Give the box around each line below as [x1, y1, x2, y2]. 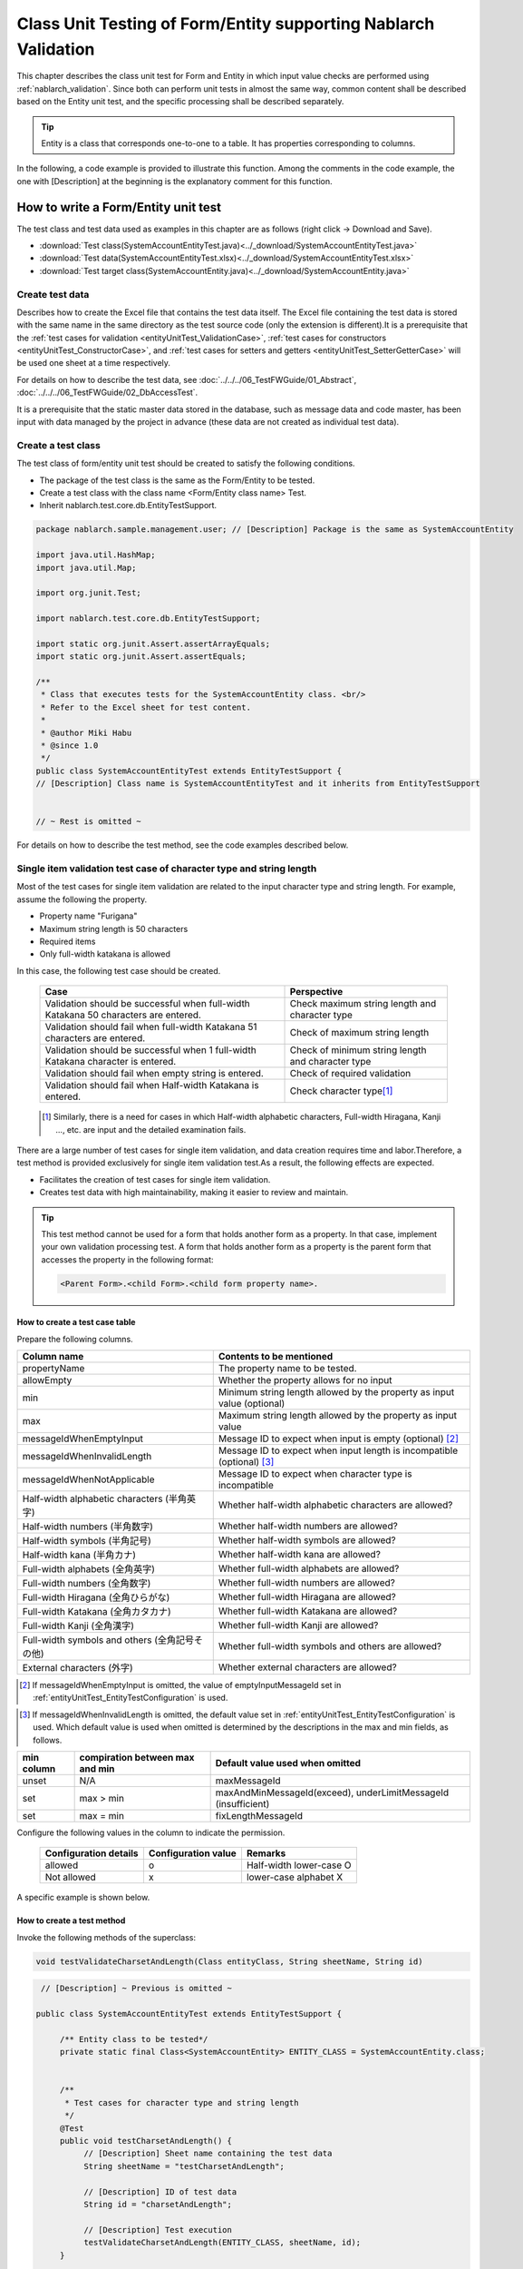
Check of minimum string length [289, 1044, 427, 1056]
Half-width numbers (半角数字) [22, 1520, 154, 1533]
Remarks [246, 1847, 286, 1860]
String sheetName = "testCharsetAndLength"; [82, 2161, 285, 2171]
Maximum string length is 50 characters [39, 923, 189, 934]
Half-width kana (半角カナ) [22, 1548, 136, 1561]
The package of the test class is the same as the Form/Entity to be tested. [39, 475, 315, 486]
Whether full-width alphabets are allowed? [218, 1562, 400, 1575]
